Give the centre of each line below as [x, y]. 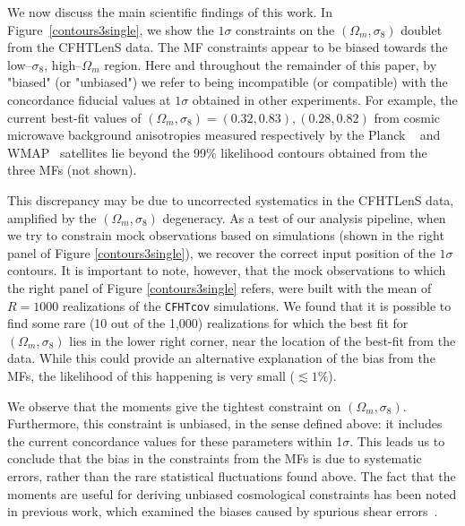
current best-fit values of [74, 117]
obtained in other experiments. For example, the [325, 99]
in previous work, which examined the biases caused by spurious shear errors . [223, 511]
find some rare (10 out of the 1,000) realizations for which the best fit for [208, 323]
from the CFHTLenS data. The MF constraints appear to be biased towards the [228, 47]
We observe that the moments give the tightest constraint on [174, 405]
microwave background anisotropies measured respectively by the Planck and [224, 135]
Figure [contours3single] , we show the [111, 29]
